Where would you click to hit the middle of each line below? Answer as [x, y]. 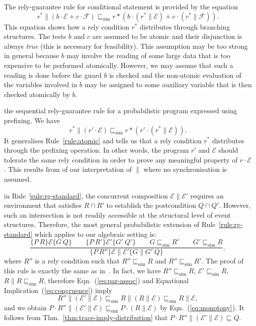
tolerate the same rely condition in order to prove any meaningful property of [121, 159]
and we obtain [25, 308]
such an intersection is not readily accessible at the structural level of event [117, 214]
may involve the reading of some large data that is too [148, 55]
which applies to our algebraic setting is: [96, 234]
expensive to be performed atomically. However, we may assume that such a [119, 65]
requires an [207, 195]
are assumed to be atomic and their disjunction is [167, 36]
